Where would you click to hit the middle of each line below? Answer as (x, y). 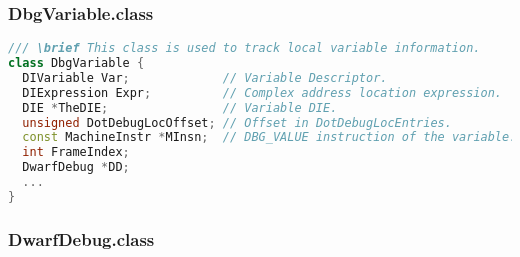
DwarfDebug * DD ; (76, 167)
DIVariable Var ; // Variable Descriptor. (205, 77)
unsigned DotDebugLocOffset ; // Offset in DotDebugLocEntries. (237, 122)
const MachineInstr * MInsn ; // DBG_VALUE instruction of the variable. (269, 137)
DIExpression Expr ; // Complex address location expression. (262, 92)
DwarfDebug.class (81, 238)
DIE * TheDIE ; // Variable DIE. (180, 107)
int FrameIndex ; (76, 152)
